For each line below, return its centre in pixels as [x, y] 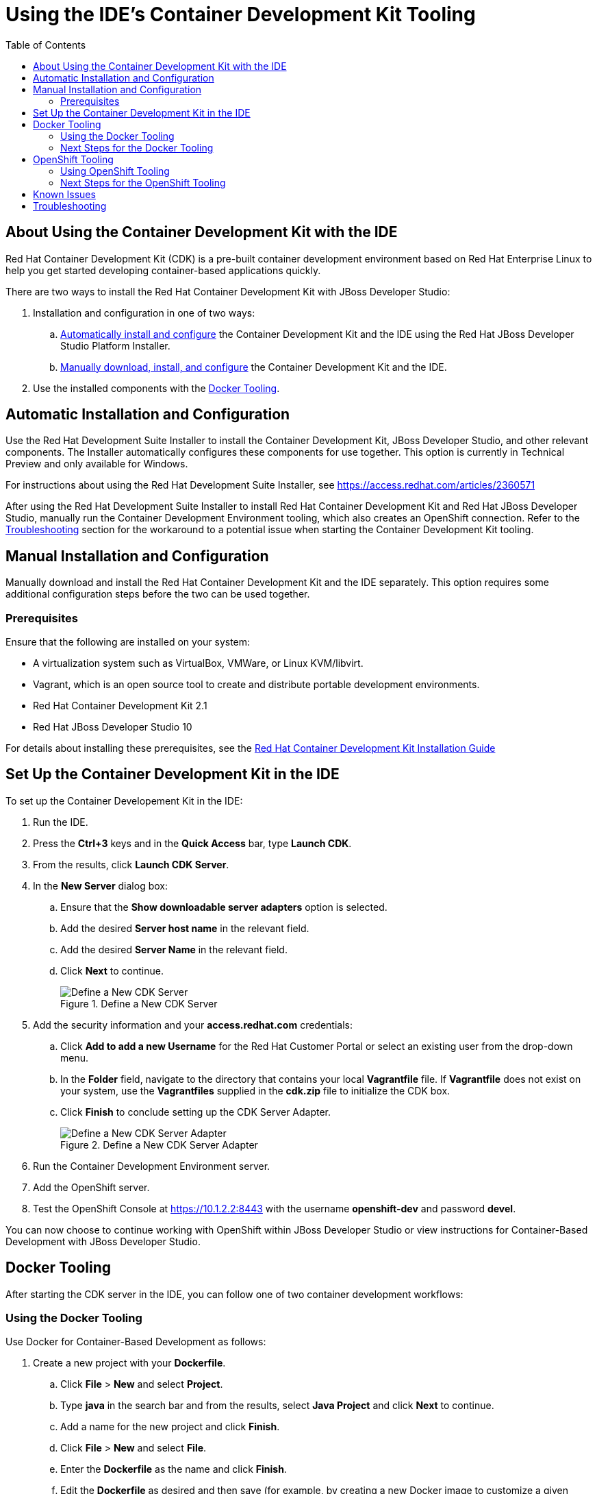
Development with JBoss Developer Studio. [103, 1241]
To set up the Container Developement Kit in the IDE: [124, 800]
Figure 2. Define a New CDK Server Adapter [159, 1144]
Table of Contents [46, 45]
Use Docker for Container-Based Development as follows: [136, 1342]
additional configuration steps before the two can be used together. [158, 594]
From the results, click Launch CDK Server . [131, 864]
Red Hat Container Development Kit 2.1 [120, 706]
